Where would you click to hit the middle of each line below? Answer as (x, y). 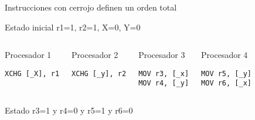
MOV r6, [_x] (226, 83)
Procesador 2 (95, 55)
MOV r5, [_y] (226, 73)
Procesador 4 (225, 55)
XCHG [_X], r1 (32, 73)
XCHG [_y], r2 (99, 73)
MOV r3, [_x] (164, 73)
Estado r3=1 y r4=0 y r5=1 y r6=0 (69, 110)
